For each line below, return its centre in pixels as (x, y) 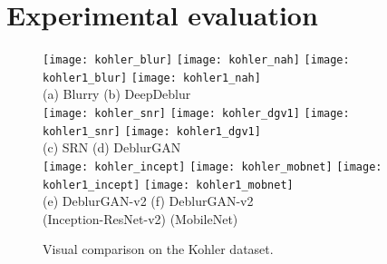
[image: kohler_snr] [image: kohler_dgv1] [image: (196, 114)
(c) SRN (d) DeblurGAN (112, 147)
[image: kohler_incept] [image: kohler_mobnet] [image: (213, 166)
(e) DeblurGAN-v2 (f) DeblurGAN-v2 (148, 201)
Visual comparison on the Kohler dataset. (158, 249)
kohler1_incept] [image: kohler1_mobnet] (168, 185)
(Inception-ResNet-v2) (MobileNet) (140, 218)
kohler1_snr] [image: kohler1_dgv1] (152, 131)
